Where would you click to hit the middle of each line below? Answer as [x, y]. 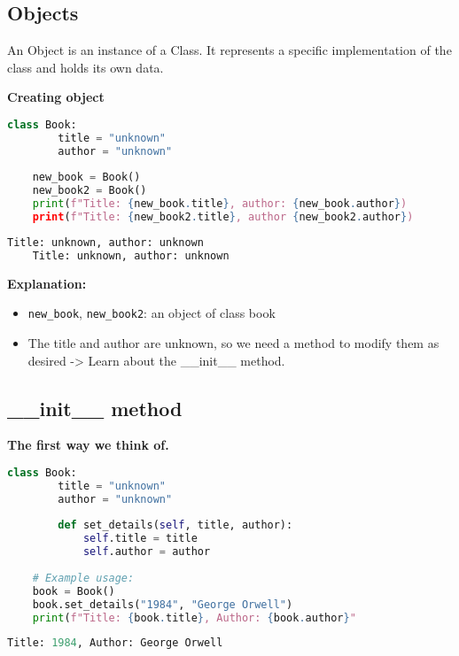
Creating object [56, 97]
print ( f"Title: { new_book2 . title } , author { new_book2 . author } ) [223, 217]
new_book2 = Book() [89, 191]
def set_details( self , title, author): [175, 525]
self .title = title [140, 539]
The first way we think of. [88, 445]
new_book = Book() [86, 178]
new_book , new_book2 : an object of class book [152, 313]
